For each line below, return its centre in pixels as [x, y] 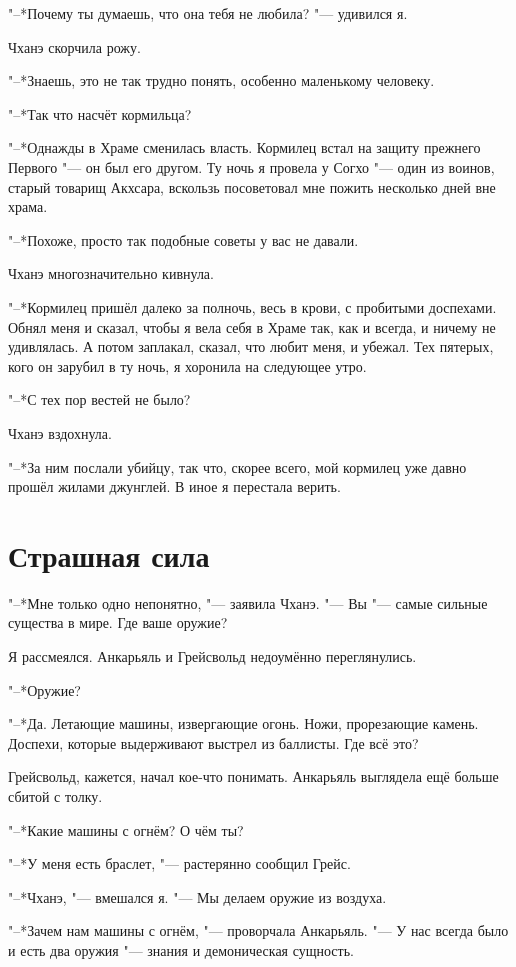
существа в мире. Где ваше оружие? [118, 622]
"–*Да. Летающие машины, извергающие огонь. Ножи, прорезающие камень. [243, 723]
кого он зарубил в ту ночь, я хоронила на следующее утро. [187, 365]
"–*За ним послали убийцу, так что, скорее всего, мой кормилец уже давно [237, 466]
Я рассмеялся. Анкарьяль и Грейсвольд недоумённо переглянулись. [212, 656]
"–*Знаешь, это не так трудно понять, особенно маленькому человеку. [221, 80]
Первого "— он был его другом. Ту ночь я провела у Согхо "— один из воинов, [251, 166]
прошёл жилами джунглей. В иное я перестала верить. [174, 486]
